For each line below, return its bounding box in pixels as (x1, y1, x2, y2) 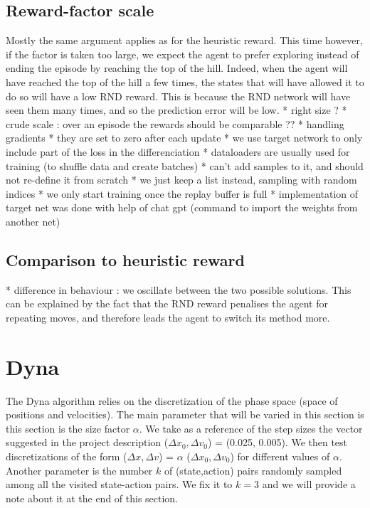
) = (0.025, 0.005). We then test (207, 435, 348, 450)
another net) (6, 213, 60, 228)
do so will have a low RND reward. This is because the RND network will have (6, 88, 351, 103)
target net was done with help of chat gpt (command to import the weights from (6, 200, 358, 215)
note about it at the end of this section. (6, 490, 179, 505)
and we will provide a (262, 477, 356, 492)
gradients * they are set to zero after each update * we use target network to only (6, 130, 363, 145)
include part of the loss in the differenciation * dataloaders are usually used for (6, 144, 350, 159)
